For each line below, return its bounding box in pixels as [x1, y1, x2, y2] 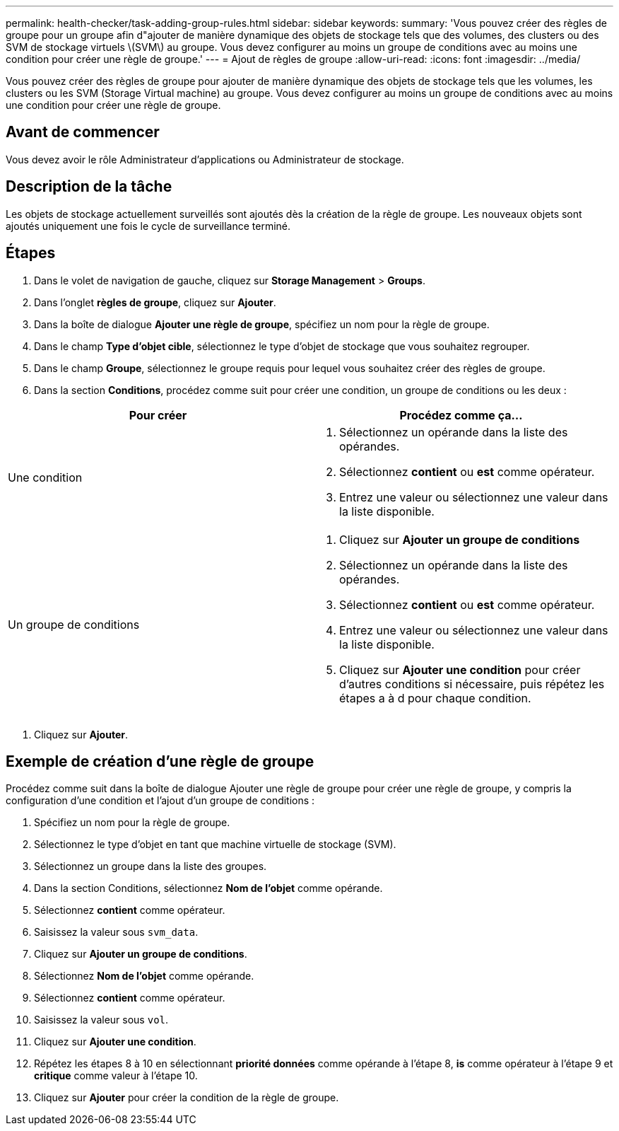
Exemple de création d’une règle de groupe [6, 752, 314, 770]
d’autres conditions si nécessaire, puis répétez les [339, 676, 605, 691]
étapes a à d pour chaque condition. [339, 690, 531, 705]
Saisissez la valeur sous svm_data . [34, 926, 199, 939]
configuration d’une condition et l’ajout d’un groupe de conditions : [6, 794, 315, 807]
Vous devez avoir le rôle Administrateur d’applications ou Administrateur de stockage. [6, 153, 404, 166]
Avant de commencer [6, 123, 160, 141]
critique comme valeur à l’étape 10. [34, 1069, 198, 1082]
